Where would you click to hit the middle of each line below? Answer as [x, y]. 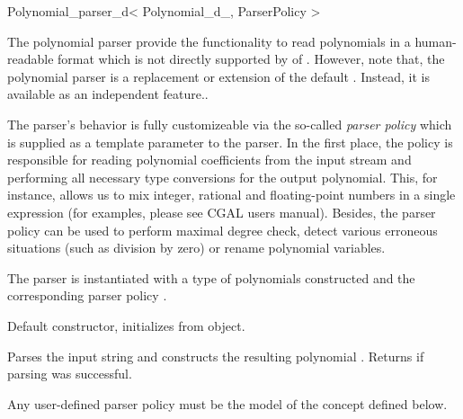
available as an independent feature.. [108, 94]
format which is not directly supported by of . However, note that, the [251, 59]
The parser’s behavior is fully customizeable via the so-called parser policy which [230, 124]
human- [436, 41]
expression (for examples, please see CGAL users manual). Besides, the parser [222, 212]
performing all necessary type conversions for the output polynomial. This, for [223, 177]
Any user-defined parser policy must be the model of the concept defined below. [227, 403]
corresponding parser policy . [87, 295]
